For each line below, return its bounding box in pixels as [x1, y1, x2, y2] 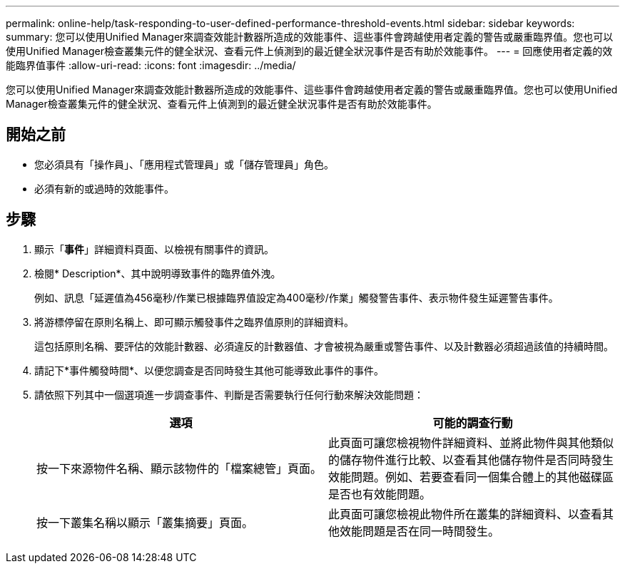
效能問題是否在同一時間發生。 [340, 523, 500, 538]
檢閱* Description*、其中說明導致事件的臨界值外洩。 [34, 267, 281, 280]
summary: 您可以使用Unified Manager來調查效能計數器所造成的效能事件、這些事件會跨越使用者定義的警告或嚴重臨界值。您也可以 [6, 31, 614, 43]
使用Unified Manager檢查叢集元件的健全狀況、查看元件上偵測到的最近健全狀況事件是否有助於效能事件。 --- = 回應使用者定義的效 [6, 45, 613, 57]
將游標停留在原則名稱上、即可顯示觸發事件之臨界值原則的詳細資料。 [34, 315, 354, 328]
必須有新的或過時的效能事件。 [34, 182, 174, 195]
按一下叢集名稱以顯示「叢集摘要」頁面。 [36, 515, 254, 530]
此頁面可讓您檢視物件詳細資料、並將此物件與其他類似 [328, 435, 614, 450]
